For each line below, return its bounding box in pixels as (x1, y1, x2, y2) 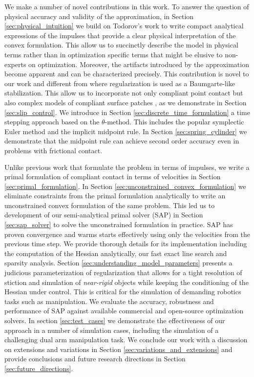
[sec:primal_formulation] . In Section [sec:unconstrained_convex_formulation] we (4, 181, 246, 191)
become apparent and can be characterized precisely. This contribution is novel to (4, 69, 249, 79)
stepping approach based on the (4, 117, 100, 127)
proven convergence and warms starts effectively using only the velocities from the (4, 229, 250, 239)
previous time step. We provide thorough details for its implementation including (4, 238, 247, 249)
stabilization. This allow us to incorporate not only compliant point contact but (4, 88, 243, 98)
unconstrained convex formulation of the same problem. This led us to (4, 200, 215, 210)
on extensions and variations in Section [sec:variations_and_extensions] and (4, 344, 233, 354)
